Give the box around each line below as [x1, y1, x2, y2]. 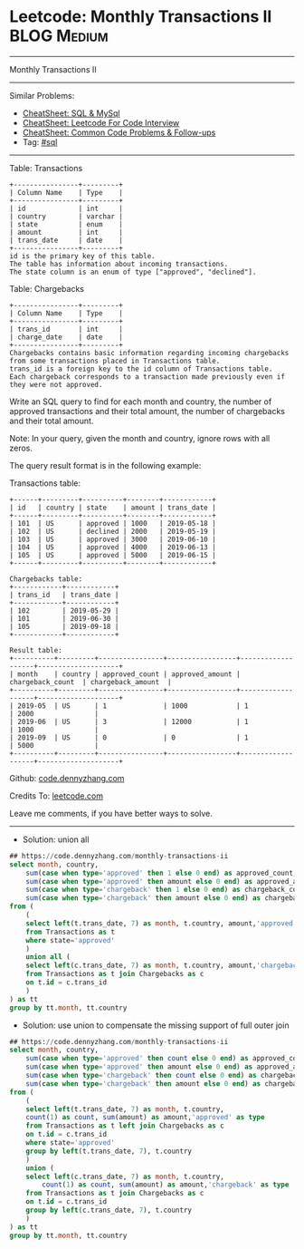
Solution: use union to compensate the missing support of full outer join [22, 1020, 290, 1031]
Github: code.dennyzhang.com [9, 772, 125, 783]
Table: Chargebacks [9, 283, 84, 294]
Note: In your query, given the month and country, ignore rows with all [9, 432, 271, 443]
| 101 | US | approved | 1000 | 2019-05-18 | [9, 518, 217, 528]
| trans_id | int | [9, 324, 124, 334]
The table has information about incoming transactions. [9, 259, 229, 268]
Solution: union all [22, 834, 90, 845]
